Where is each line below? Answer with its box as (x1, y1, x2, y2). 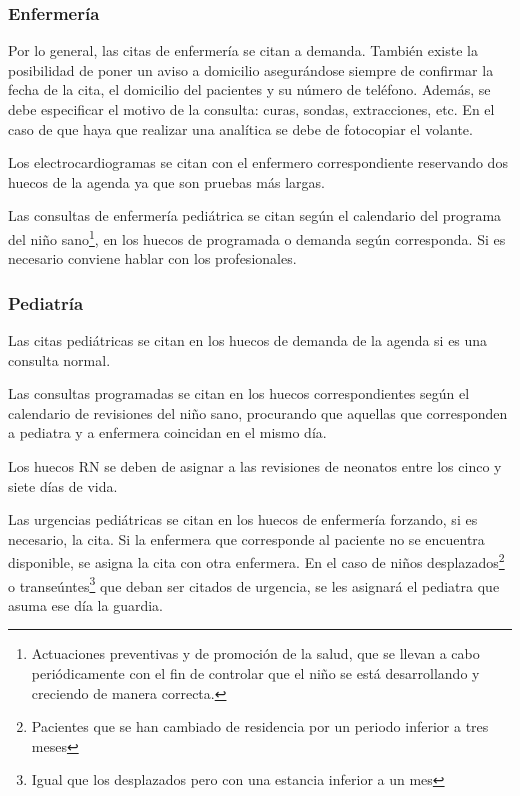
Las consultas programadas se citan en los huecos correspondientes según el (8, 383, 470, 404)
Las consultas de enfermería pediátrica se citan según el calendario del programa (8, 205, 502, 226)
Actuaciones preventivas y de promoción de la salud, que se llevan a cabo (31, 643, 480, 664)
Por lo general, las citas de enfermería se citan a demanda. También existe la (8, 40, 478, 61)
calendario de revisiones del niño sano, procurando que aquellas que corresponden (8, 402, 508, 423)
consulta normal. (8, 349, 111, 370)
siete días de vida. (8, 475, 118, 496)
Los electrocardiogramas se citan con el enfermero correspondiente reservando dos (8, 152, 508, 173)
